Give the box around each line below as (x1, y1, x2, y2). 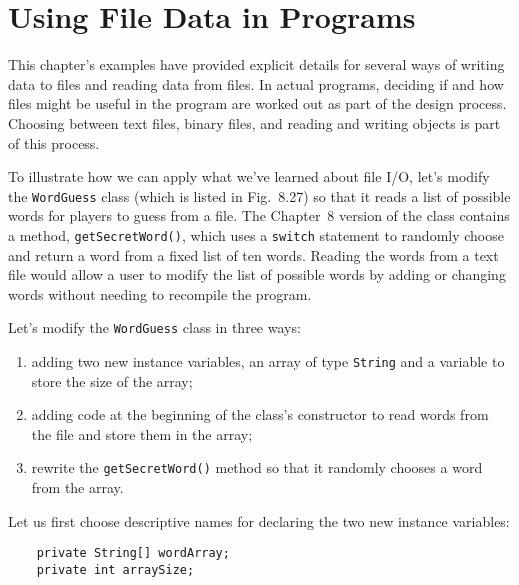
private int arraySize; (36, 562, 195, 577)
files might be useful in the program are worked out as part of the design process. (8, 93, 507, 114)
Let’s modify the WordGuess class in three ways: (8, 317, 301, 338)
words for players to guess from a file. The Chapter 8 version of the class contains (8, 205, 510, 226)
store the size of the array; (31, 370, 193, 391)
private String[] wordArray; (36, 546, 230, 561)
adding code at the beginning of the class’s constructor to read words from (31, 404, 489, 425)
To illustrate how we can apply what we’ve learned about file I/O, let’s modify (8, 166, 490, 187)
